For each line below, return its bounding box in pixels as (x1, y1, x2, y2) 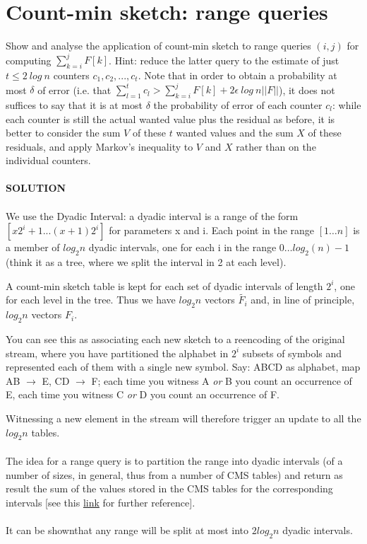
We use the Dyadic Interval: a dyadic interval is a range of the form (6, 208, 299, 223)
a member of (6, 240, 60, 255)
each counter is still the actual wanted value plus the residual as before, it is (6, 111, 335, 126)
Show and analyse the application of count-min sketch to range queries (6, 38, 311, 53)
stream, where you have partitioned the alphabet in (6, 345, 229, 360)
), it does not (278, 82, 335, 97)
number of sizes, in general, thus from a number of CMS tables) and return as (6, 467, 343, 482)
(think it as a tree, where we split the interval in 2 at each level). (6, 255, 287, 270)
